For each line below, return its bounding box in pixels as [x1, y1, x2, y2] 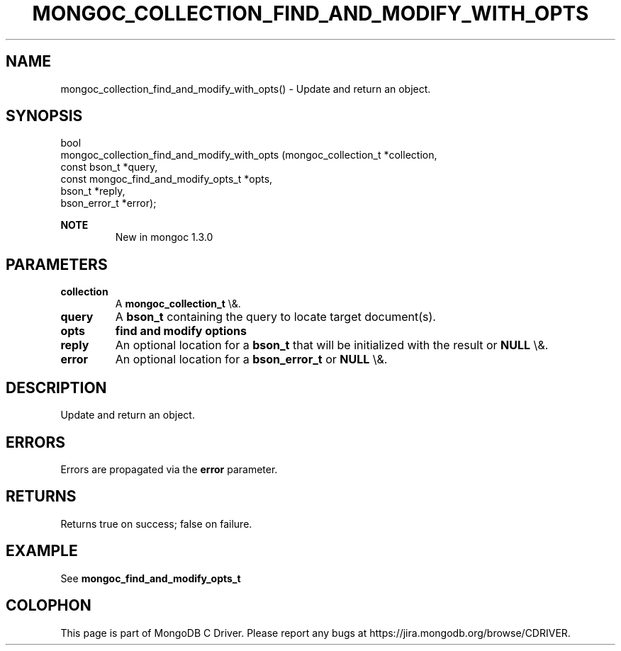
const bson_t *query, [60, 161, 158, 174]
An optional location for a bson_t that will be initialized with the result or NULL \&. [115, 338, 549, 353]
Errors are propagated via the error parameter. [60, 463, 278, 475]
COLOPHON [6, 596, 91, 615]
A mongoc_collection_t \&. [115, 298, 241, 310]
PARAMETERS [6, 255, 108, 273]
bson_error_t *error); [60, 197, 157, 210]
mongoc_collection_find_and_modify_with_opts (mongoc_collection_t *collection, [60, 149, 437, 162]
